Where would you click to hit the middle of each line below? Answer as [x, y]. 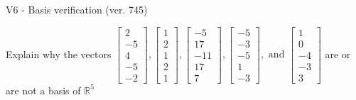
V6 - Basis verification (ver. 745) [77, 9]
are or [338, 54]
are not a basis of [43, 90]
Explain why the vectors [59, 54]
